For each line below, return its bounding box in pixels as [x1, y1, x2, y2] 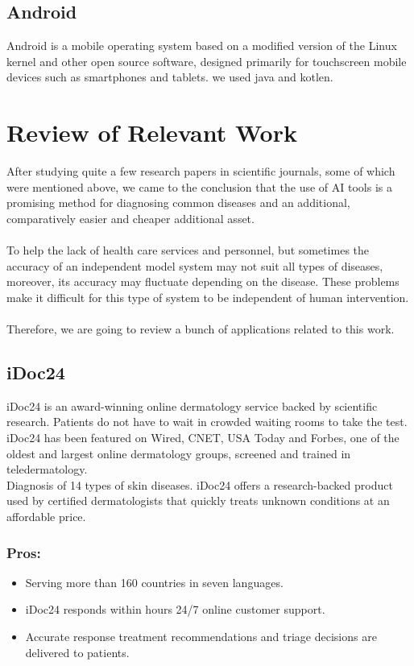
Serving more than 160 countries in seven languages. [25, 573, 284, 590]
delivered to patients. [25, 643, 130, 660]
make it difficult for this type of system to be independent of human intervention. [6, 288, 409, 305]
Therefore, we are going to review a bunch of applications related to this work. [6, 321, 395, 337]
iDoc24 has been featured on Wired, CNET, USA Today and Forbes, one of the [6, 429, 400, 446]
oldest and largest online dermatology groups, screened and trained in [6, 445, 351, 461]
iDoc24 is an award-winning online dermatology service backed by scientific [6, 397, 378, 414]
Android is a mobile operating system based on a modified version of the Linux [6, 37, 397, 54]
